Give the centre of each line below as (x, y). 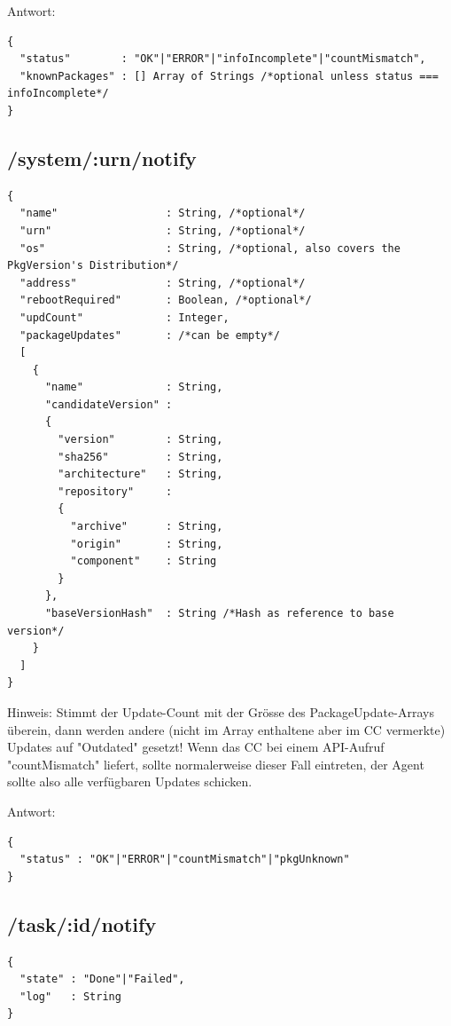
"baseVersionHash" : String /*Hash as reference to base (219, 614)
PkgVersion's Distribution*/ (93, 266)
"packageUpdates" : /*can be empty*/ (150, 335)
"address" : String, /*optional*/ (163, 283)
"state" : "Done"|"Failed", (102, 979)
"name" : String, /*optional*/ (163, 213)
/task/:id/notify (82, 923)
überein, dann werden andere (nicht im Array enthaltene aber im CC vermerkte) (226, 729)
